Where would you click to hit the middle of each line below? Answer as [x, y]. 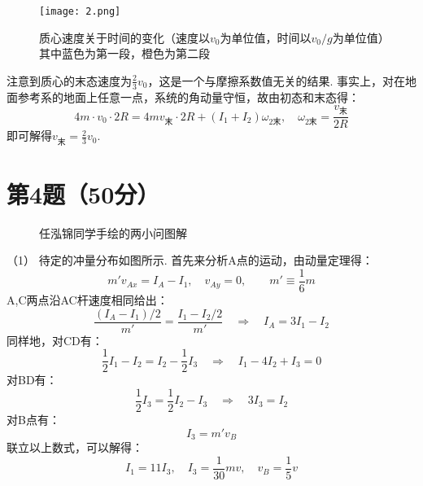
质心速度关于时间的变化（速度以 [124, 37]
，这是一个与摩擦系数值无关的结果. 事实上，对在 [276, 80]
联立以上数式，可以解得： [75, 447]
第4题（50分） [83, 193]
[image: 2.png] [80, 11]
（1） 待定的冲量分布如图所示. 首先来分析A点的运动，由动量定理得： [190, 260]
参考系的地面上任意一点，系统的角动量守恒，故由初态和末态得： [188, 96]
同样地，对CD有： [55, 340]
